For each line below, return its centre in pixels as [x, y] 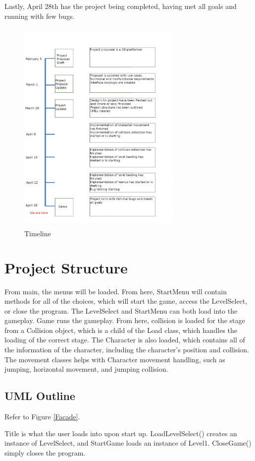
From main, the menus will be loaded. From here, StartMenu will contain [116, 291]
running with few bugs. [40, 16]
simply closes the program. [45, 452]
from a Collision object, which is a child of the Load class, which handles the [121, 330]
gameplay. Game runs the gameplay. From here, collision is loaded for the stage [125, 320]
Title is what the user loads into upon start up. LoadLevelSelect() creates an [121, 433]
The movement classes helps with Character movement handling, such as [115, 359]
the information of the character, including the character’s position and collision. [127, 350]
